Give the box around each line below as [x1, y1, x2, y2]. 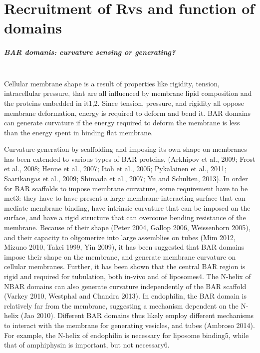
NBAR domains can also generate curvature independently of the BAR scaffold [4, 281, 247, 291]
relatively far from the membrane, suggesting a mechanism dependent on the [4, 300, 239, 311]
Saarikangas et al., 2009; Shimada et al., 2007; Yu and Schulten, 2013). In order [4, 173, 248, 184]
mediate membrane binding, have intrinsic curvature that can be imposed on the [4, 202, 251, 213]
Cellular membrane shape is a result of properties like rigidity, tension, [4, 78, 220, 88]
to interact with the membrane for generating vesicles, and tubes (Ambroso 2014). [4, 320, 255, 330]
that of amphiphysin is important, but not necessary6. [4, 340, 170, 350]
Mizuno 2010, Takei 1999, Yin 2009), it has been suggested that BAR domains [4, 242, 245, 252]
